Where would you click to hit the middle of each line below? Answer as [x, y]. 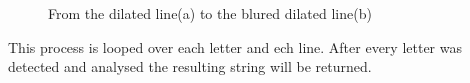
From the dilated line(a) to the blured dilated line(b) [210, 13]
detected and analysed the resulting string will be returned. [190, 66]
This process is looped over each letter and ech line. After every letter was [235, 46]
